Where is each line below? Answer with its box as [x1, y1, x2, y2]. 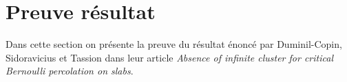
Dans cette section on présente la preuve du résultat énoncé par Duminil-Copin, [6, 37, 342, 51]
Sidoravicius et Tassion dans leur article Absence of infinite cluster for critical [6, 50, 333, 64]
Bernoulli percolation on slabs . [6, 64, 134, 78]
